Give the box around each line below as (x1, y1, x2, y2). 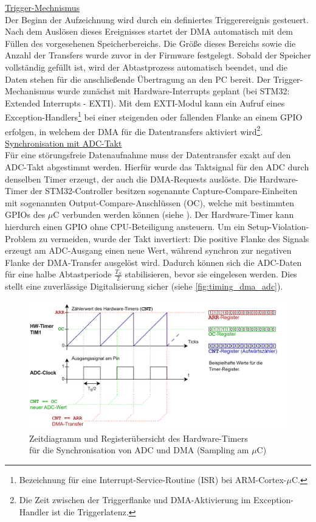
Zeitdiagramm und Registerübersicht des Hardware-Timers (29, 431, 248, 444)
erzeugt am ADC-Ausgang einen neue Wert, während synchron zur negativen (5, 244, 292, 257)
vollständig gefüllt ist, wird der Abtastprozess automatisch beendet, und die (5, 60, 287, 73)
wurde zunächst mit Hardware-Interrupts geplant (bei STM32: (57, 85, 290, 97)
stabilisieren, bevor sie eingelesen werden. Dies (125, 268, 297, 280)
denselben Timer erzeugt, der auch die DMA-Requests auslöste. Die (5, 172, 257, 185)
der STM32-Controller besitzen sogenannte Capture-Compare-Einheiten (30, 184, 298, 197)
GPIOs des (5, 208, 46, 221)
